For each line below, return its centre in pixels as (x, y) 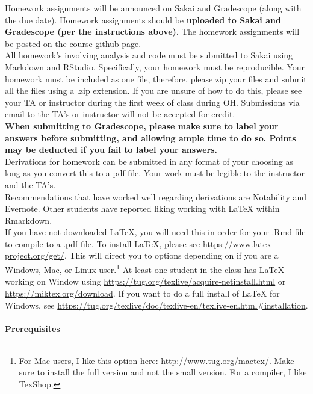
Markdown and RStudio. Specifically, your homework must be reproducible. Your (155, 66)
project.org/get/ (35, 255)
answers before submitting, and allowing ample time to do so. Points (150, 137)
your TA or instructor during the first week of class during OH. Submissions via (152, 102)
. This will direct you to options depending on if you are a (171, 255)
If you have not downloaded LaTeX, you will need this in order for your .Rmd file (155, 232)
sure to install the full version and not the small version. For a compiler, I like (163, 372)
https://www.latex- (239, 243)
